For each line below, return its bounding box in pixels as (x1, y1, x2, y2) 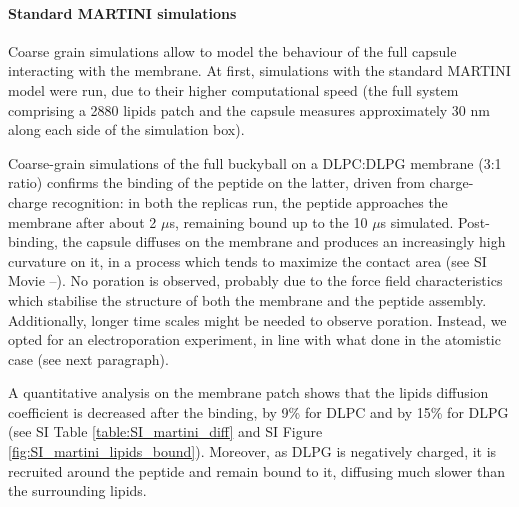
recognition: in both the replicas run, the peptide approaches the (51, 191, 448, 212)
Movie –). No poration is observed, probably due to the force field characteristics (8, 270, 503, 291)
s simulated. (380, 211, 454, 232)
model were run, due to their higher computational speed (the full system (8, 79, 459, 100)
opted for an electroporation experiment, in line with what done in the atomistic (8, 329, 501, 350)
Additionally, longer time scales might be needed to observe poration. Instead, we (8, 309, 507, 330)
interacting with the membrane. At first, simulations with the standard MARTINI (8, 60, 511, 81)
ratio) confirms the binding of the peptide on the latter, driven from (8, 172, 425, 193)
